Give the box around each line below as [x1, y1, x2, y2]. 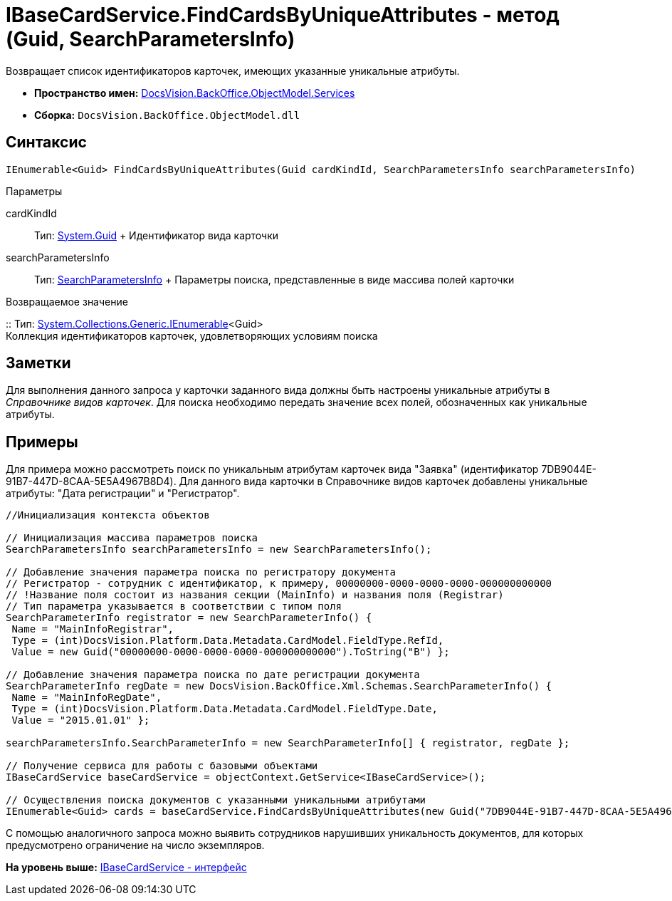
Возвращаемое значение [6, 295, 128, 308]
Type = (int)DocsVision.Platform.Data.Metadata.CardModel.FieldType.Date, [11, 703, 438, 715]
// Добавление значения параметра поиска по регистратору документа [6, 566, 396, 578]
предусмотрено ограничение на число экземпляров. [6, 839, 265, 852]
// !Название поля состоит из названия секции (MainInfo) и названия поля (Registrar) [6, 589, 504, 601]
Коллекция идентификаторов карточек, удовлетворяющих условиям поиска [6, 329, 378, 342]
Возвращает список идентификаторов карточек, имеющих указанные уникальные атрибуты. [6, 64, 460, 77]
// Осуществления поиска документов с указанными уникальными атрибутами [6, 794, 426, 806]
